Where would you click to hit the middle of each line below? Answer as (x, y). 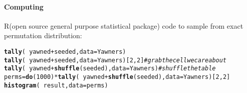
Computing (24, 6)
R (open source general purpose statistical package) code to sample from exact (124, 25)
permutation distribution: (43, 35)
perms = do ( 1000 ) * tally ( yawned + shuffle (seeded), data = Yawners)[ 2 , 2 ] (117, 77)
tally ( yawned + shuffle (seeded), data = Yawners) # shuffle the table (110, 69)
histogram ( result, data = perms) (56, 85)
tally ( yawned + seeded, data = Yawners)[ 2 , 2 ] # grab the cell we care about (115, 60)
